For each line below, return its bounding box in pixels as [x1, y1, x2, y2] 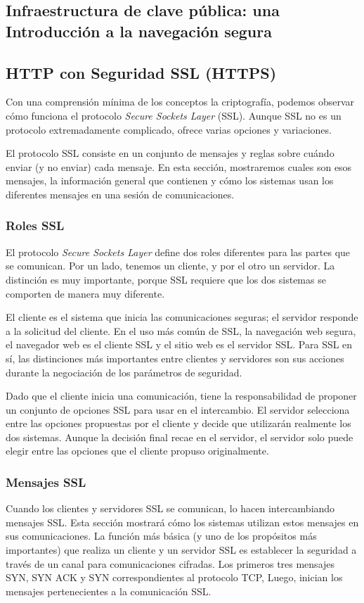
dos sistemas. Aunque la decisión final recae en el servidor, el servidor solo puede [6, 429, 353, 444]
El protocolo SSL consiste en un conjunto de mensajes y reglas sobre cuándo [6, 146, 334, 160]
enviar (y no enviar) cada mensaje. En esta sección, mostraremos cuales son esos [6, 159, 352, 174]
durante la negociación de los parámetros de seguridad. [6, 364, 242, 379]
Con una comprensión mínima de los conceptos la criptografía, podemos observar [6, 94, 355, 109]
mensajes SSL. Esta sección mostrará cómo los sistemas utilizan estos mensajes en [6, 514, 359, 529]
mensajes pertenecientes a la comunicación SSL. [6, 583, 212, 598]
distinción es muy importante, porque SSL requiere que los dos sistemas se [6, 272, 326, 286]
